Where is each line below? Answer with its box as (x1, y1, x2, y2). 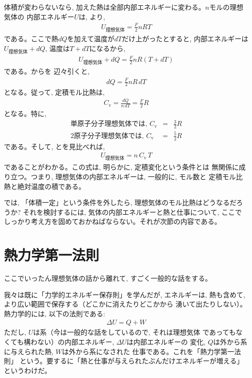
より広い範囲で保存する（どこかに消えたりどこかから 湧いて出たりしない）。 (4, 299, 247, 309)
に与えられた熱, (4, 346, 53, 356)
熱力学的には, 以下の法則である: (4, 308, 105, 318)
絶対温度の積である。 (17, 181, 85, 191)
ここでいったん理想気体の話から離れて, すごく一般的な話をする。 (4, 273, 212, 283)
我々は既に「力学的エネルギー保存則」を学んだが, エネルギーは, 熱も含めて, (4, 289, 245, 299)
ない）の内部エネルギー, (37, 337, 114, 347)
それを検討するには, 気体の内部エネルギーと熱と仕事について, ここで (23, 206, 242, 217)
